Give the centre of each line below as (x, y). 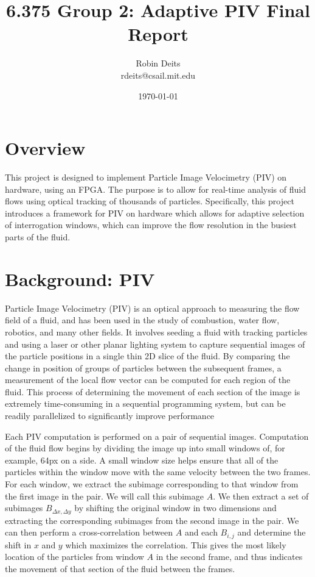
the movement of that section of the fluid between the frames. (120, 568)
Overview (45, 148)
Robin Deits (158, 63)
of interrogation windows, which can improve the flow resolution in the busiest (151, 225)
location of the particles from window (74, 557)
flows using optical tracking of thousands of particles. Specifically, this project (150, 201)
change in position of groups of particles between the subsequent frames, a (143, 367)
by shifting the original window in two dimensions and (175, 508)
